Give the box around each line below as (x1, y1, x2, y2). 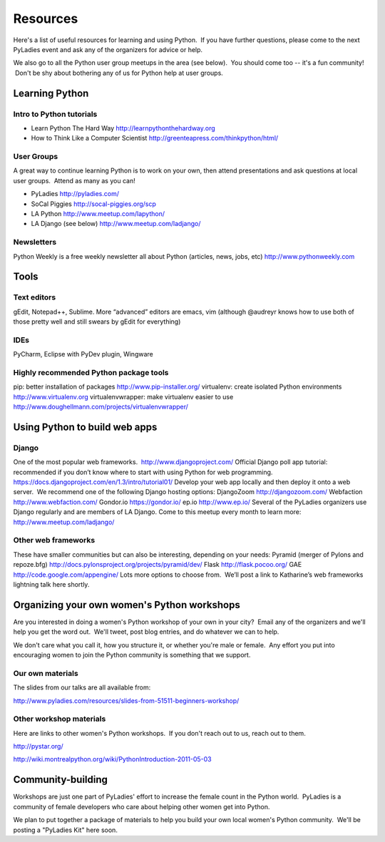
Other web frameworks (13, 535, 96, 545)
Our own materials (13, 668, 78, 678)
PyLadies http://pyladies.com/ (31, 190, 119, 198)
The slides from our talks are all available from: (13, 683, 151, 692)
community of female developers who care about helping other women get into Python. (13, 802, 270, 811)
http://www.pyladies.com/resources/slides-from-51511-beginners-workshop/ (13, 696, 240, 705)
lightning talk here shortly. (13, 580, 90, 588)
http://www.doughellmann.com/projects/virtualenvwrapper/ (13, 403, 189, 411)
